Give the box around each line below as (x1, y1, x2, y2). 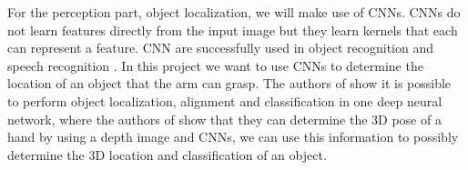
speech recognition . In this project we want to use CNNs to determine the (7, 55, 423, 75)
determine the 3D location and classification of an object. (7, 145, 327, 164)
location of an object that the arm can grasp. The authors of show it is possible (7, 74, 452, 93)
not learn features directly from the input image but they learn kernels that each (7, 20, 458, 39)
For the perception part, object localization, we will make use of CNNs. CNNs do (7, 3, 461, 21)
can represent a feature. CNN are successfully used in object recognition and (7, 38, 434, 57)
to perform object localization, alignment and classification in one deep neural (7, 91, 443, 110)
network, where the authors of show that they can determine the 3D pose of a (7, 109, 442, 128)
